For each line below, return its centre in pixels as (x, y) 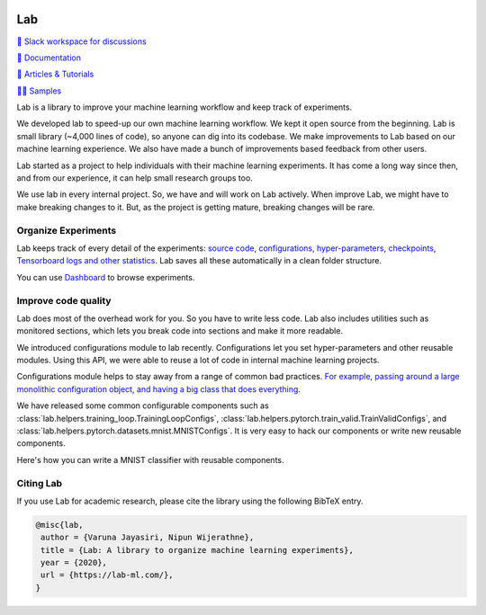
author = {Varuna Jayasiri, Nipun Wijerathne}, (148, 538)
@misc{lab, (59, 525)
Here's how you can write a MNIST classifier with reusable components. (150, 459)
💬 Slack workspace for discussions (82, 41)
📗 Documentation (49, 58)
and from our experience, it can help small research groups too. (135, 178)
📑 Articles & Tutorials (55, 74)
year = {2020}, (74, 563)
